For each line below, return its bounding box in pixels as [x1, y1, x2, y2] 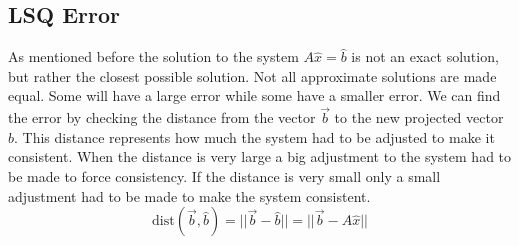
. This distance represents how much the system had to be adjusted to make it [14, 126, 495, 147]
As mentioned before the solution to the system [8, 46, 299, 67]
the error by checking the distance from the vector [8, 107, 316, 128]
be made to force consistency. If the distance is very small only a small [8, 165, 441, 186]
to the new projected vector [334, 107, 504, 128]
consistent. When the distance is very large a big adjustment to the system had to [8, 146, 512, 167]
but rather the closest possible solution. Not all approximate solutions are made [8, 65, 497, 86]
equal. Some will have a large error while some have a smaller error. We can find [8, 85, 501, 106]
